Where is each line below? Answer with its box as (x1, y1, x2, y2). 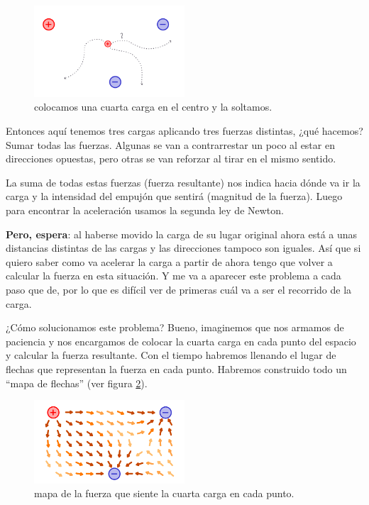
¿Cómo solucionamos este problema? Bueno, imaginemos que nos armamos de (6, 320, 344, 335)
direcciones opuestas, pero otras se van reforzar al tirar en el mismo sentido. (6, 151, 336, 166)
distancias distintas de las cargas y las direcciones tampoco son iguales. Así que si (6, 240, 361, 255)
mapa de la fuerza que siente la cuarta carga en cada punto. (34, 486, 294, 501)
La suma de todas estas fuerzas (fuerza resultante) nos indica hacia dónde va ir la (6, 174, 360, 189)
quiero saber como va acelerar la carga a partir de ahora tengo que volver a (6, 254, 333, 269)
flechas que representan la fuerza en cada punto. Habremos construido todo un (6, 361, 347, 376)
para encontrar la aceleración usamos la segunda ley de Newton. (6, 202, 284, 217)
